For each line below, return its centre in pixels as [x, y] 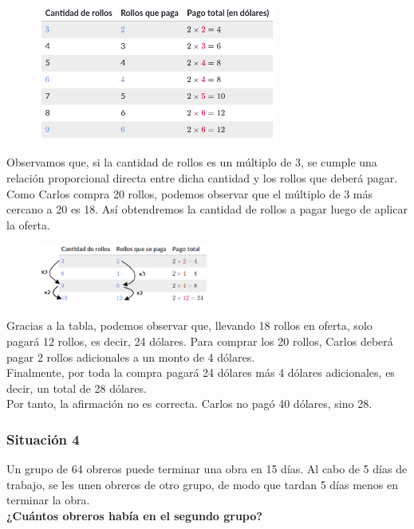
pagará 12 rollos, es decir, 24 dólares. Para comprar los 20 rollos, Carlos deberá [200, 341]
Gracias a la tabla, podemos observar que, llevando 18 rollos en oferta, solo [189, 325]
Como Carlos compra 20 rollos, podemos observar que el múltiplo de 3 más [190, 193]
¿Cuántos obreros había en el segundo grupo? [134, 515]
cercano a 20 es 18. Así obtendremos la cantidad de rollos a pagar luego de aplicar [207, 209]
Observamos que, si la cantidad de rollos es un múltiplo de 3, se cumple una [192, 162]
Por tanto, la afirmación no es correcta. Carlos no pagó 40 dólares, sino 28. [189, 404]
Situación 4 [43, 439]
